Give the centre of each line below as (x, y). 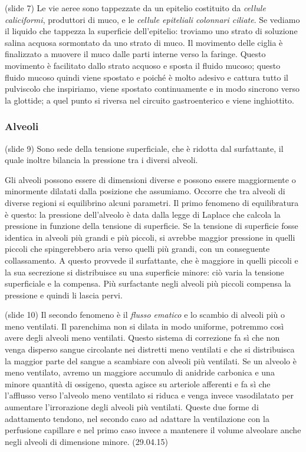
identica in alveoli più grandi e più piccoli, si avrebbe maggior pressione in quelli (150, 237)
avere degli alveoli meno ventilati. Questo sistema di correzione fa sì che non (142, 338)
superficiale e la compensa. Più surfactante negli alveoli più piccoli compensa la (148, 283)
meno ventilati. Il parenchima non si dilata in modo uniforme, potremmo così (144, 326)
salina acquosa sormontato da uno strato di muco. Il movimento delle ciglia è (144, 42)
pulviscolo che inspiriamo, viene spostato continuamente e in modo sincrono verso (152, 89)
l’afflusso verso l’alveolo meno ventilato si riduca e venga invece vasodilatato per (149, 395)
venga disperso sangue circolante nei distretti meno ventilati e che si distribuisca (150, 349)
